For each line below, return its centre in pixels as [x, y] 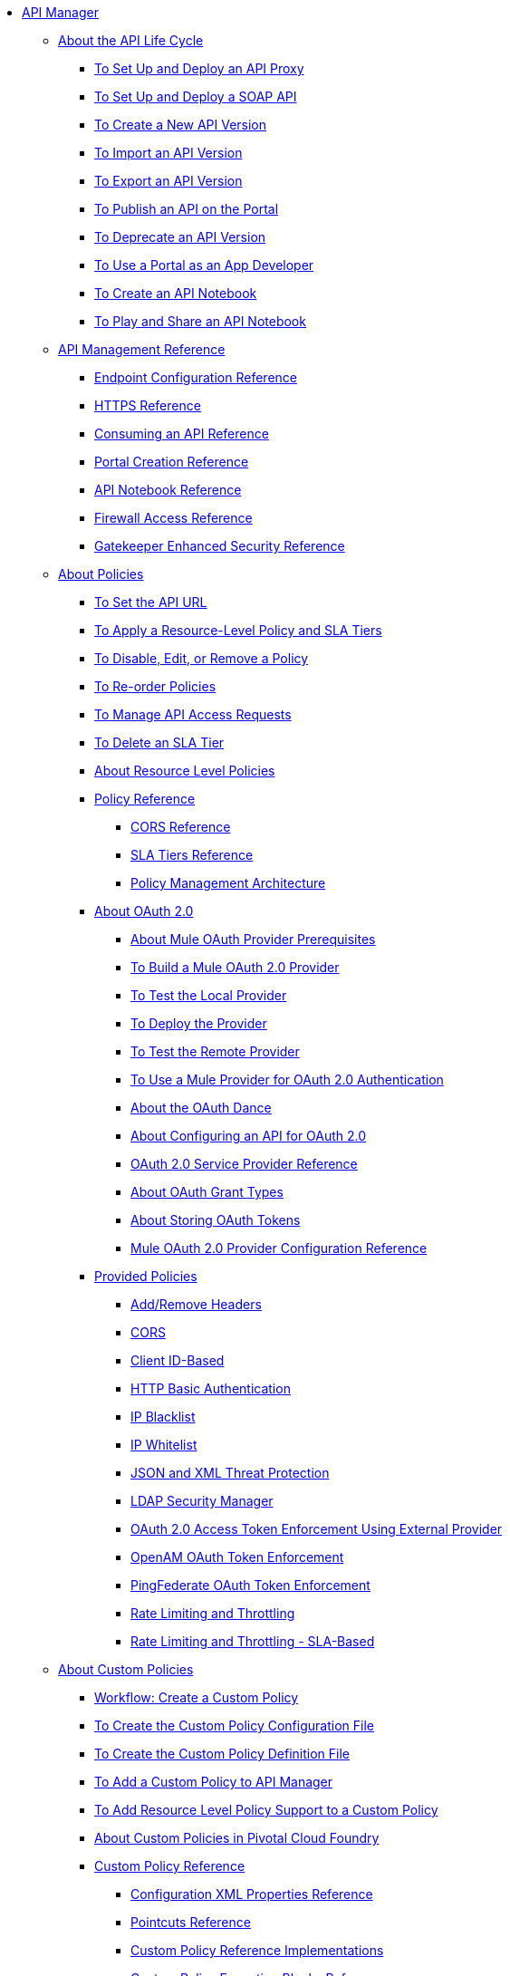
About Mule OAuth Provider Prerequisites [253, 939]
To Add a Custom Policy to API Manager [214, 1782]
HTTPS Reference [148, 405]
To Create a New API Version [181, 125]
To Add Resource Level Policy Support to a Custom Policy [266, 1810]
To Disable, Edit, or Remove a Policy [202, 658]
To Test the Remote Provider [215, 1051]
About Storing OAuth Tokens [216, 1220]
